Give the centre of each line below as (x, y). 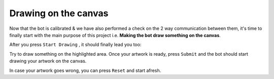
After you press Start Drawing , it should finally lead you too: (75, 45)
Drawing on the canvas (59, 13)
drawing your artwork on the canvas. (48, 61)
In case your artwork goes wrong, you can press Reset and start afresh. (85, 70)
